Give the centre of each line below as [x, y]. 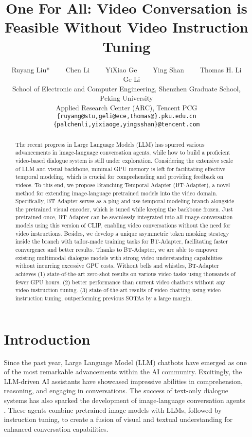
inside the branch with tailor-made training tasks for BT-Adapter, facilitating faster [122, 241]
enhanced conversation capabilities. [56, 428]
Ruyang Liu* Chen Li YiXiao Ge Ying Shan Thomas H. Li [126, 69]
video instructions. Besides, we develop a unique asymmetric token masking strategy [122, 233]
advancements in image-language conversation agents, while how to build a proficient [123, 152]
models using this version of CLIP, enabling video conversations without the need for [123, 225]
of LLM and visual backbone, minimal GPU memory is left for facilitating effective [120, 168]
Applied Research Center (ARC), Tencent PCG [126, 107]
